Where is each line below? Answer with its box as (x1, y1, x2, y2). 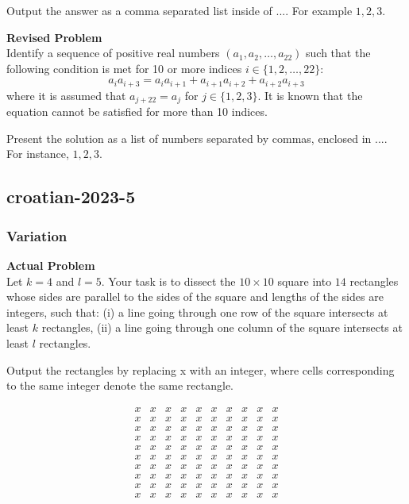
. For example (285, 2, 353, 18)
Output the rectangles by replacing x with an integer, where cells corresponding (6, 361, 395, 378)
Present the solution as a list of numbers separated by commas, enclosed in (6, 129, 372, 146)
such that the (306, 44, 371, 61)
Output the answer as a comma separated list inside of (6, 2, 272, 18)
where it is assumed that (6, 87, 126, 103)
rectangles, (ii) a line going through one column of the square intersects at (41, 319, 403, 336)
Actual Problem (6, 257, 95, 274)
